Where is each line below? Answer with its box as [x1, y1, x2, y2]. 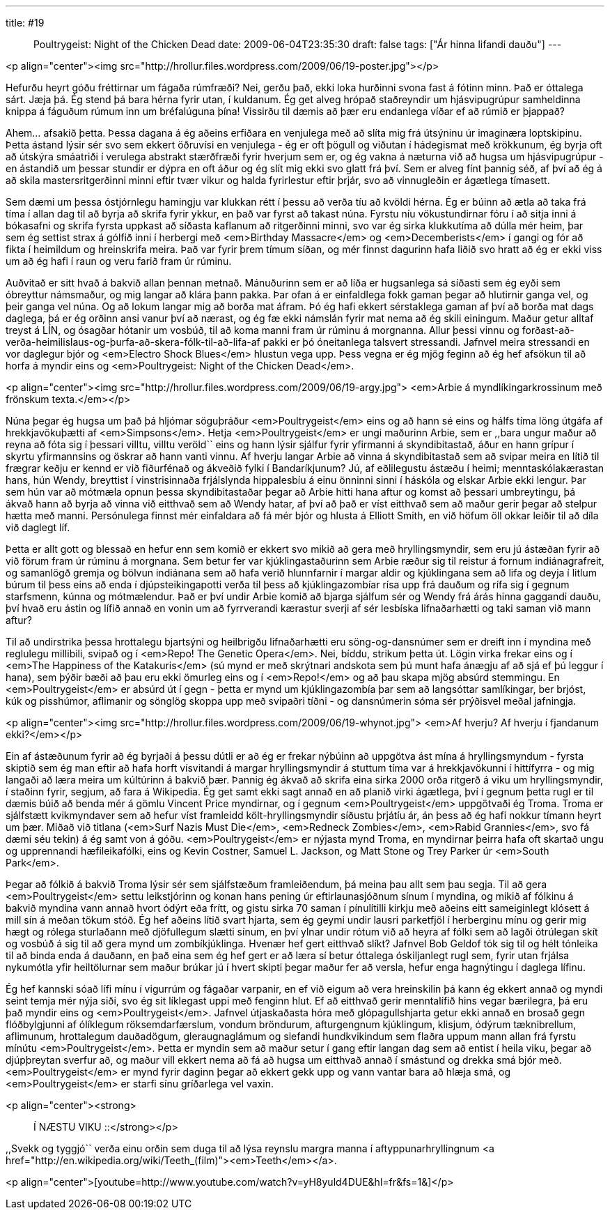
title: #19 [6, 17, 45, 29]
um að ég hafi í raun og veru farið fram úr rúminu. [6, 255, 232, 267]
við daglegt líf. [6, 521, 70, 533]
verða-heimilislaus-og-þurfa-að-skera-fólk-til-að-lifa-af [6, 336, 260, 348]
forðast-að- [522, 324, 574, 336]
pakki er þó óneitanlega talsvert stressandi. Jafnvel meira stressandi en [263, 336, 590, 348]
